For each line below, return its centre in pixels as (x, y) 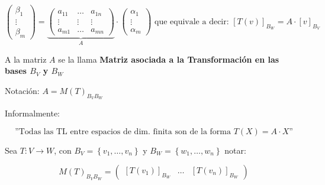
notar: (235, 150)
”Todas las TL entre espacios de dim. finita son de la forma (123, 132)
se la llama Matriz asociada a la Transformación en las (169, 59)
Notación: (22, 91)
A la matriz (26, 59)
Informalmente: (32, 113)
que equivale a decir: (192, 22)
